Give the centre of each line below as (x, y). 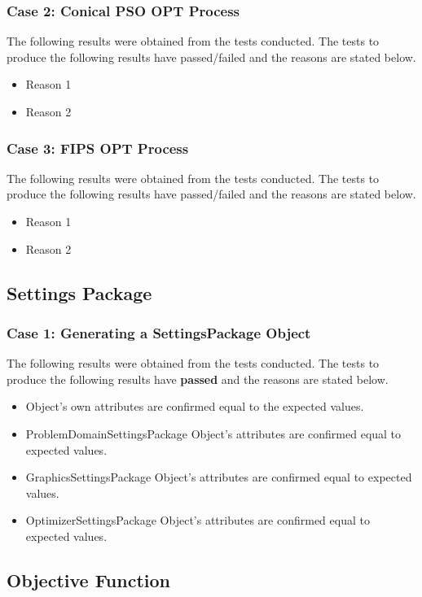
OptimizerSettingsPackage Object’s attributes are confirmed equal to (198, 520)
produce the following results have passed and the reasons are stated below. (198, 379)
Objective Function (89, 580)
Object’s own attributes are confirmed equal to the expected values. (195, 406)
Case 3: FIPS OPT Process (98, 148)
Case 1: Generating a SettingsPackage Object (159, 332)
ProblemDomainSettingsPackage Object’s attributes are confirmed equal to (213, 433)
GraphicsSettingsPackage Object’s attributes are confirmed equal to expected (219, 477)
